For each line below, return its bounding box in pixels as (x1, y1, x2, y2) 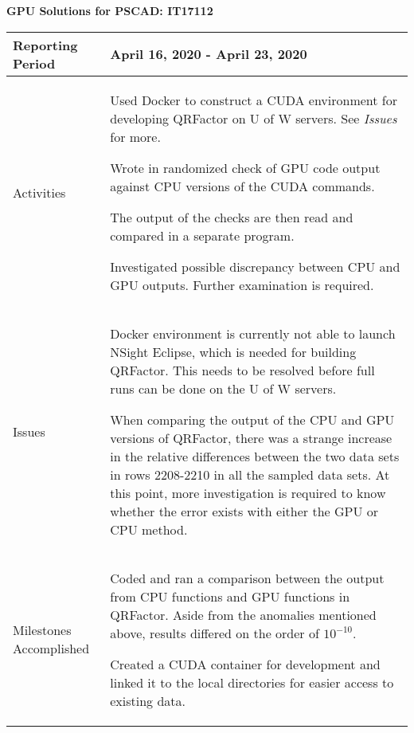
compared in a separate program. (110, 225, 295, 245)
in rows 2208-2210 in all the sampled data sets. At (110, 464, 390, 484)
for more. (110, 127, 161, 146)
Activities (13, 182, 66, 202)
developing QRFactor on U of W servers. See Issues (110, 108, 397, 127)
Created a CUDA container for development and (110, 654, 381, 673)
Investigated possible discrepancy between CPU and (110, 257, 400, 276)
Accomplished (13, 639, 90, 658)
